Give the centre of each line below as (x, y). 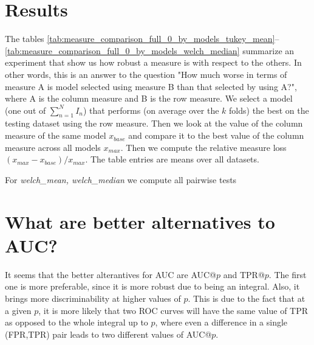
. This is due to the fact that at (247, 298)
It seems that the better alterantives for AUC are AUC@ (111, 274)
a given (18, 310)
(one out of (26, 110)
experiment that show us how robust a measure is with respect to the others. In (153, 62)
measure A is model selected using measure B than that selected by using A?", (151, 86)
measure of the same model (56, 135)
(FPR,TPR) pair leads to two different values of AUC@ (108, 334)
